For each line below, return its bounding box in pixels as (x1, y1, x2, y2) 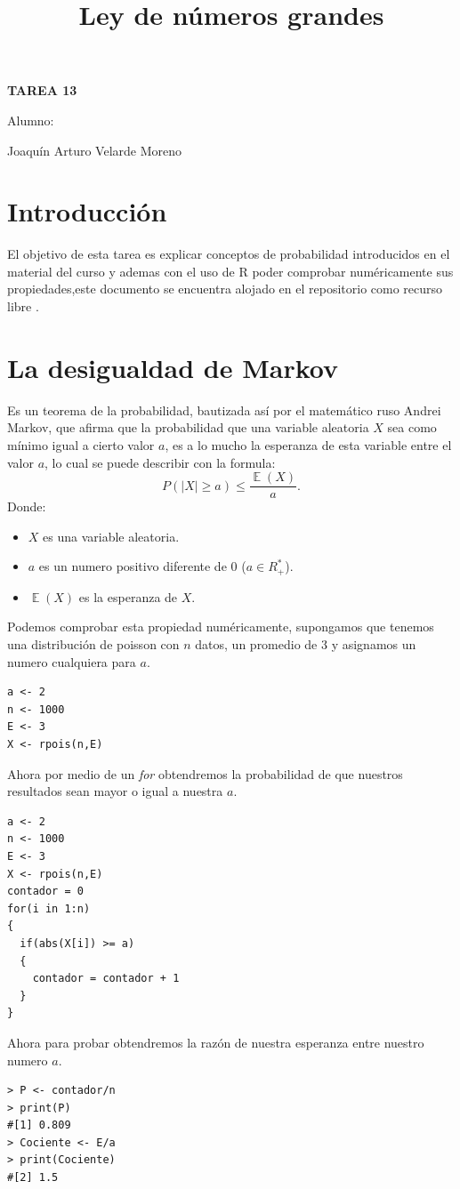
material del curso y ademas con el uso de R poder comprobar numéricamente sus (7, 261, 454, 280)
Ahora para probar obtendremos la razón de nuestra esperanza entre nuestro (7, 1032, 424, 1051)
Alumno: (7, 110, 54, 129)
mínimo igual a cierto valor (7, 435, 155, 454)
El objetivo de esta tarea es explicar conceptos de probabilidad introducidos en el (7, 245, 450, 263)
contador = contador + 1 (32, 972, 180, 985)
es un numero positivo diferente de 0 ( (38, 557, 246, 575)
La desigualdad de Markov (7, 349, 338, 385)
